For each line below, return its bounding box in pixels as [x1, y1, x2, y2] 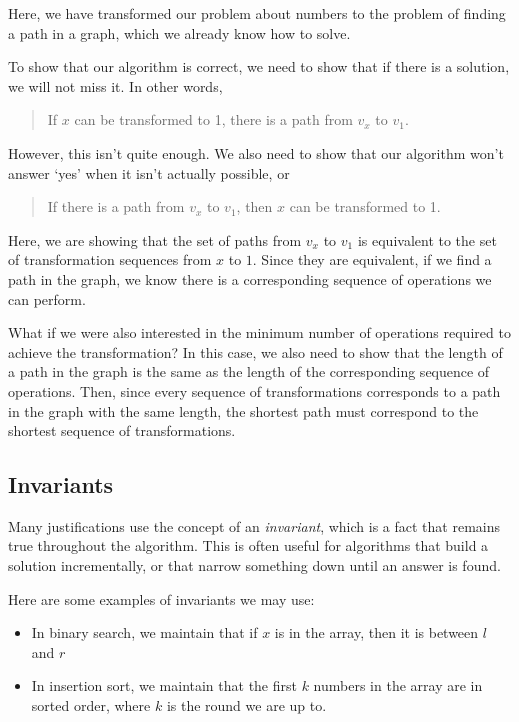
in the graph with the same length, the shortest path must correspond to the [8, 400, 479, 421]
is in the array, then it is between [274, 622, 479, 643]
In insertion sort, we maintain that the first [31, 675, 297, 696]
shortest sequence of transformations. [8, 420, 236, 441]
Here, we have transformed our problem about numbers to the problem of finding [8, 3, 506, 23]
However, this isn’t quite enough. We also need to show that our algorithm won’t [8, 142, 504, 163]
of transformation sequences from [8, 249, 212, 270]
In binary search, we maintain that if [31, 622, 258, 643]
